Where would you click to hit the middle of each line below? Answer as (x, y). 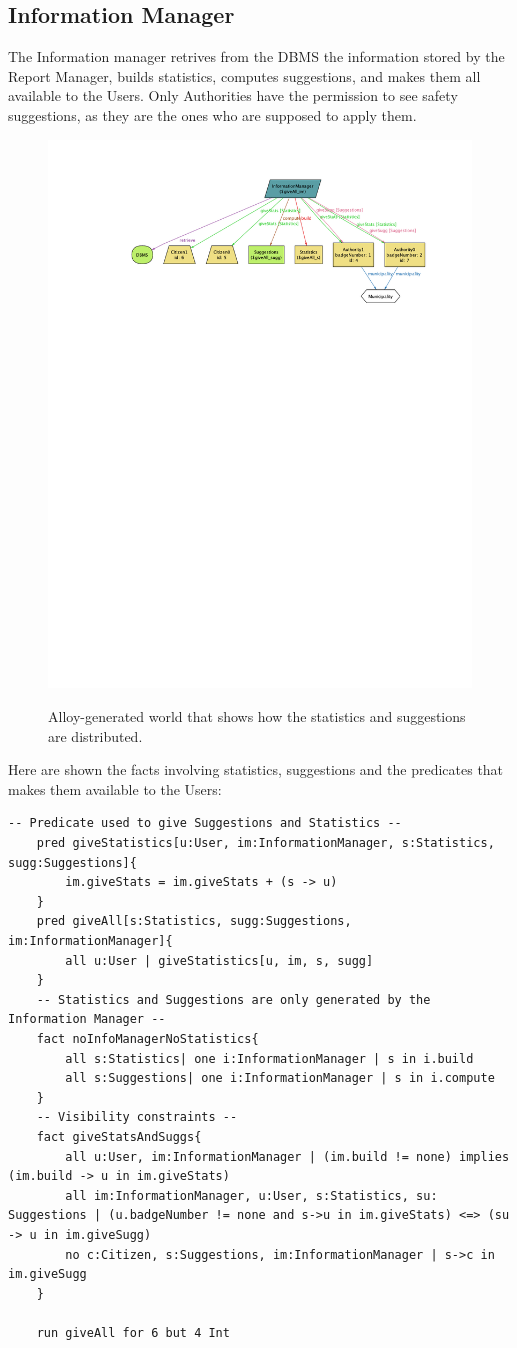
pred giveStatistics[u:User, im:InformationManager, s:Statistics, (265, 843)
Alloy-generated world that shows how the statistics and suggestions (257, 716)
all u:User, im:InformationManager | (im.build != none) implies (287, 1156)
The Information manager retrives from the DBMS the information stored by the (256, 56)
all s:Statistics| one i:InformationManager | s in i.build (269, 1058)
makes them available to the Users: (115, 788)
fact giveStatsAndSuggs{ (119, 1136)
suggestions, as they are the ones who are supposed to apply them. (212, 114)
